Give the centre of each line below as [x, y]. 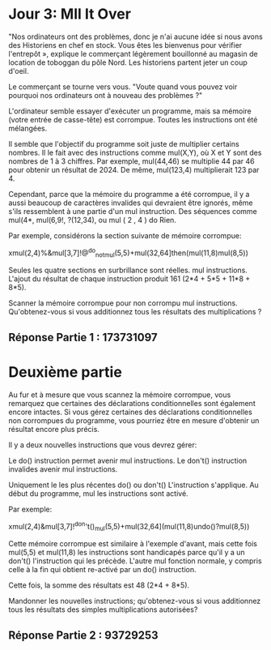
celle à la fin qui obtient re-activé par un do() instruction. [102, 570]
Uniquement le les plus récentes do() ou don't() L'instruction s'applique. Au [133, 485]
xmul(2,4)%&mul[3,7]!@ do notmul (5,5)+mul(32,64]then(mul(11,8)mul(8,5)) [129, 253]
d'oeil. [19, 71]
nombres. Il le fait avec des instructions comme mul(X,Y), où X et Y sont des [135, 152]
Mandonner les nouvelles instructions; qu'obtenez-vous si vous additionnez [135, 601]
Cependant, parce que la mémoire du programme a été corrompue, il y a [129, 194]
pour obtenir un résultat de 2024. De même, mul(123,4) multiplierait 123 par [134, 169]
